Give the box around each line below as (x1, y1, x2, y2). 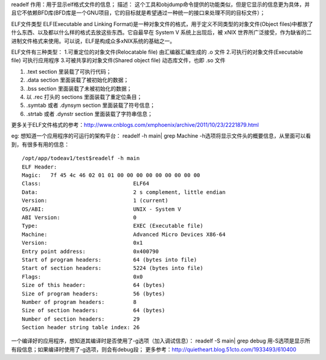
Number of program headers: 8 (22, 298, 137, 305)
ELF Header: (22, 163, 57, 170)
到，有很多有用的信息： (11, 141, 69, 148)
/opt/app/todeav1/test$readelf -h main (22, 155, 140, 162)
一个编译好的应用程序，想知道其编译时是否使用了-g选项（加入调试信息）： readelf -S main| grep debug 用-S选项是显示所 (11, 337, 310, 344)
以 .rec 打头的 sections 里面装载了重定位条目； (26, 93, 142, 100)
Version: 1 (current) (22, 197, 168, 204)
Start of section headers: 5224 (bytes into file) (22, 265, 203, 272)
